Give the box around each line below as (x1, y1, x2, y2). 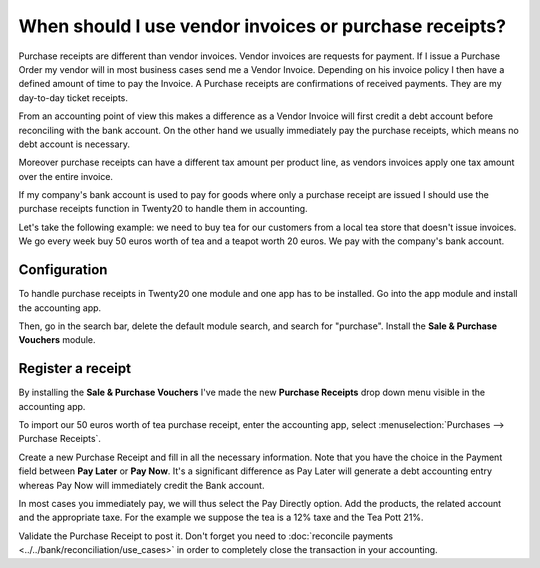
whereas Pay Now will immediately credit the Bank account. (18, 479, 265, 491)
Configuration (18, 261, 108, 279)
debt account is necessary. (18, 138, 130, 150)
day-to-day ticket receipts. (18, 91, 129, 104)
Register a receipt (18, 360, 132, 377)
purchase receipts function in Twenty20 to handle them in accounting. (18, 203, 309, 215)
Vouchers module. (18, 334, 96, 346)
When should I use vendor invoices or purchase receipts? (18, 15, 507, 37)
